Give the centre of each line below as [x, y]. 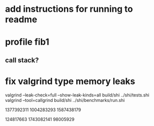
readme [21, 19]
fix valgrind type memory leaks [70, 81]
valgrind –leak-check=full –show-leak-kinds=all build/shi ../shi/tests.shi [77, 95]
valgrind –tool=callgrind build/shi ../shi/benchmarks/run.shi [65, 100]
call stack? [22, 60]
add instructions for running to [69, 9]
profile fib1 [27, 42]
